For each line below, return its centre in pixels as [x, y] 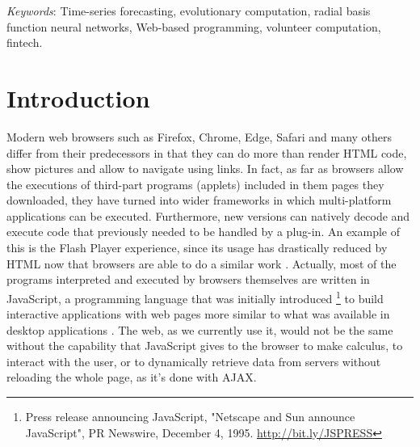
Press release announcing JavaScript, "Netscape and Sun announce [190, 417]
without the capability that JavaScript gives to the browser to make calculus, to [205, 346]
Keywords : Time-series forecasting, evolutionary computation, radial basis [189, 11]
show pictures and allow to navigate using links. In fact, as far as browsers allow [205, 169]
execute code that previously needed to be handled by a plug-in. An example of [204, 232]
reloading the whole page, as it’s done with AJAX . [132, 377]
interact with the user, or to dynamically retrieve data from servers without [194, 361]
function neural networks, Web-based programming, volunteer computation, [194, 26]
